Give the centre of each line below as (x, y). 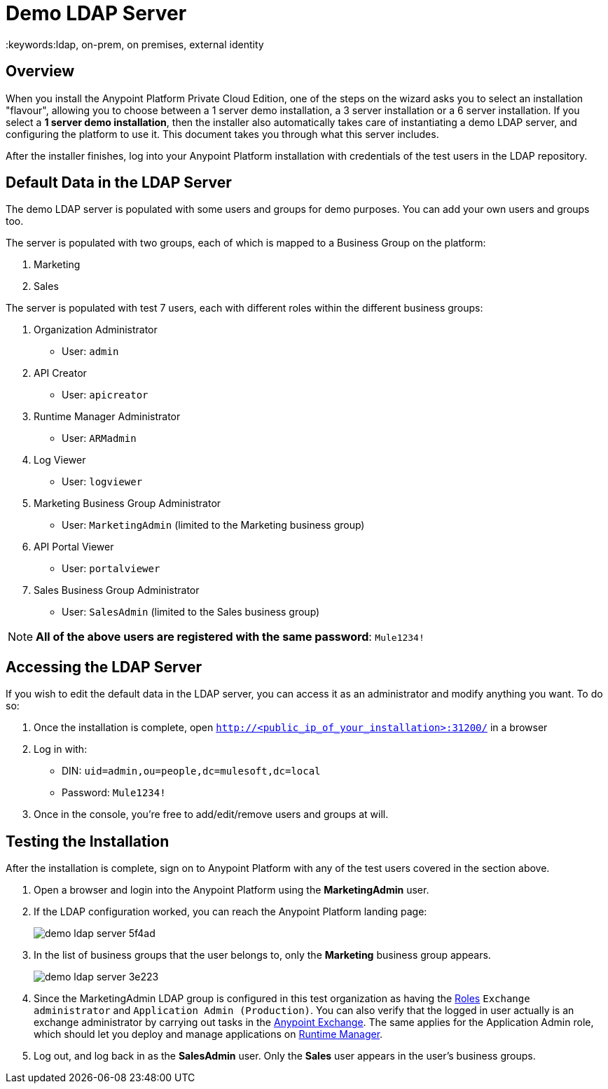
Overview (40, 71)
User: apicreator (105, 395)
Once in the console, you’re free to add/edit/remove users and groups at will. (211, 814)
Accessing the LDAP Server (104, 667)
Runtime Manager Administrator (107, 417)
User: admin (90, 352)
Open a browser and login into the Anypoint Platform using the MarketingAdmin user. (232, 890)
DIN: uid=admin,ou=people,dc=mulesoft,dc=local (191, 771)
